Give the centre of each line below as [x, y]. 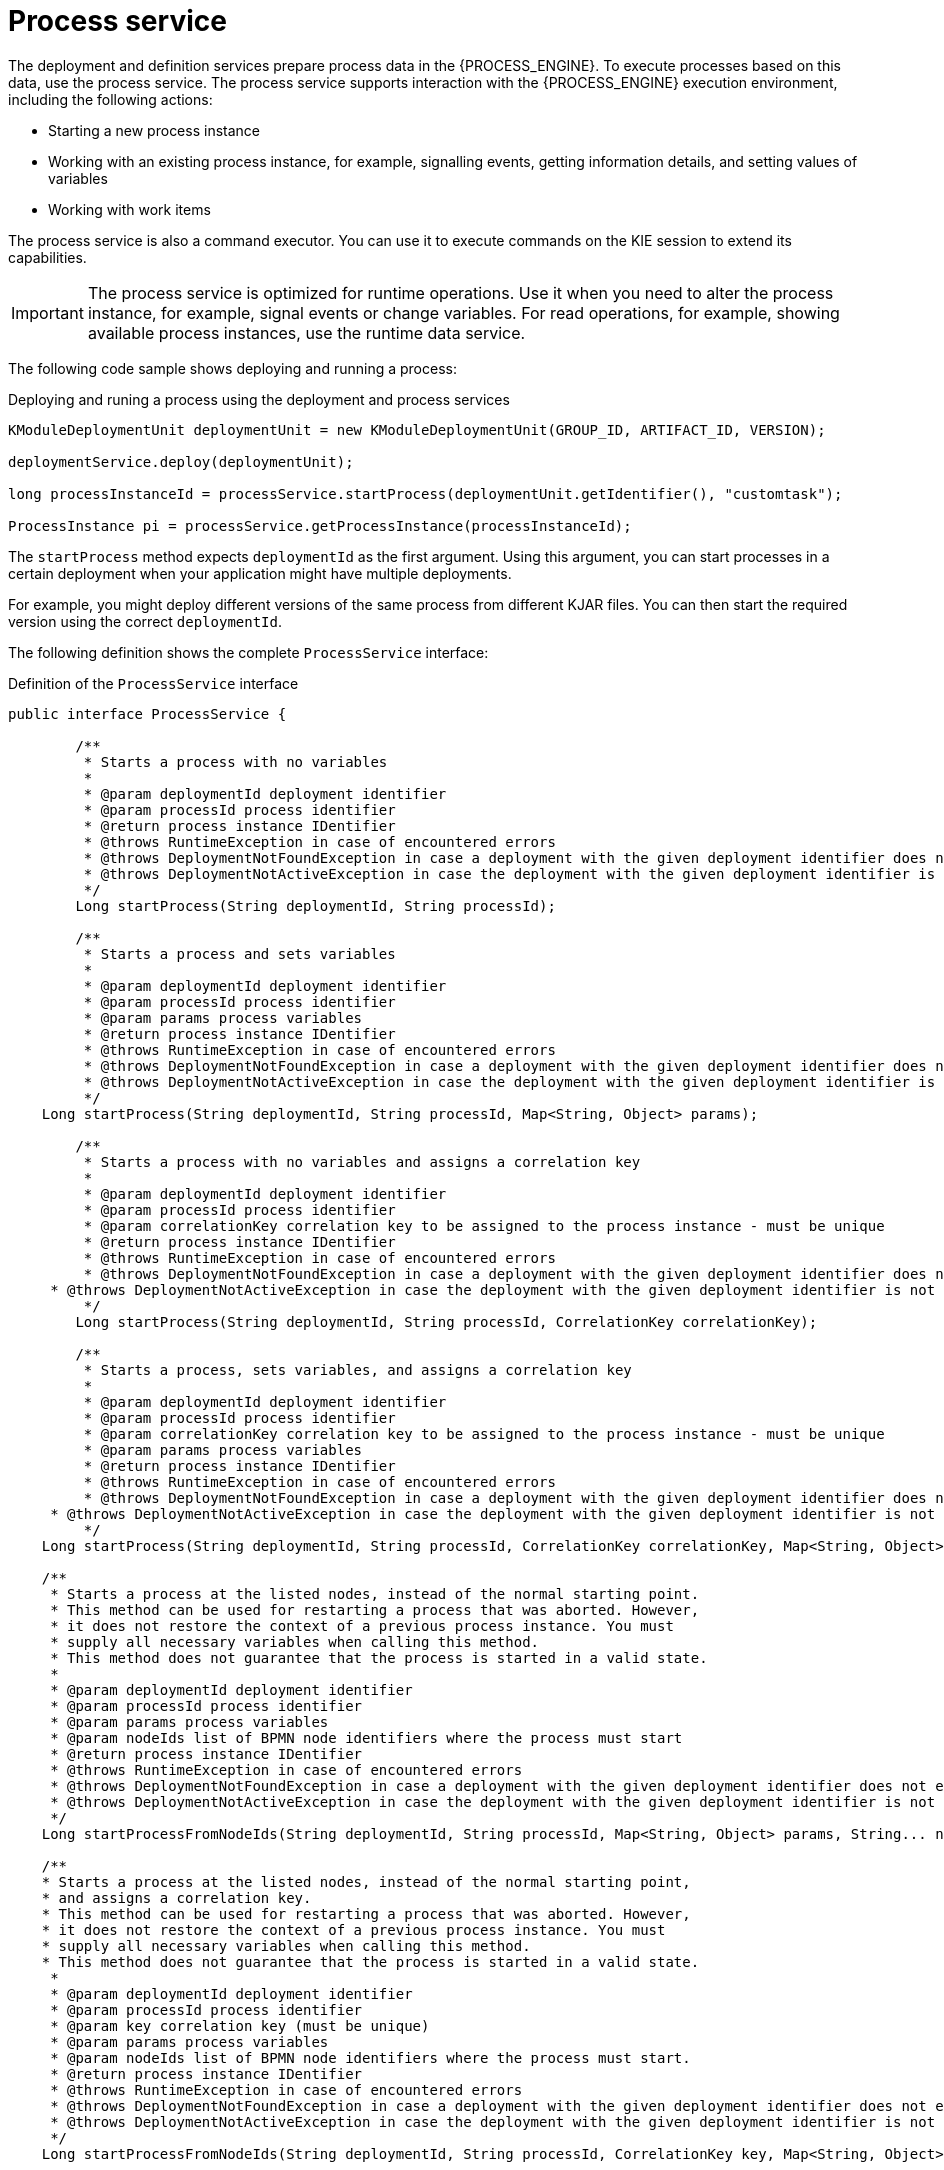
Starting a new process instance [154, 130]
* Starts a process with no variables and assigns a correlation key [362, 1161]
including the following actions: [110, 99]
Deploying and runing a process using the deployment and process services [259, 399]
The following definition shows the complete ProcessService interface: [248, 652]
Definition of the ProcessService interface [153, 683]
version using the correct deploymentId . [145, 621]
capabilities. [47, 257]
